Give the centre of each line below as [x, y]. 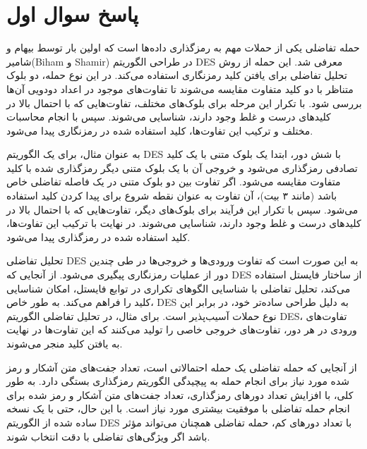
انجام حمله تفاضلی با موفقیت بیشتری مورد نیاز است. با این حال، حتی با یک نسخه [178, 408]
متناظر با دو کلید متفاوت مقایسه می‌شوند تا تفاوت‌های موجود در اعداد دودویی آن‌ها [180, 88]
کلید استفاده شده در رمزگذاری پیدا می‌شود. [98, 236]
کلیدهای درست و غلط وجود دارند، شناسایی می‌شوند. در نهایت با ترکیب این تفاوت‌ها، [184, 223]
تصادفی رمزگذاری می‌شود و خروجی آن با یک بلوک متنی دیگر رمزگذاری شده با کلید [182, 167]
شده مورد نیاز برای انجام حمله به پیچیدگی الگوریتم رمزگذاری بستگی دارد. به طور [178, 381]
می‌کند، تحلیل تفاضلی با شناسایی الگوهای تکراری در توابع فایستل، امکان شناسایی [179, 288]
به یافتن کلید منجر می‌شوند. [65, 343]
